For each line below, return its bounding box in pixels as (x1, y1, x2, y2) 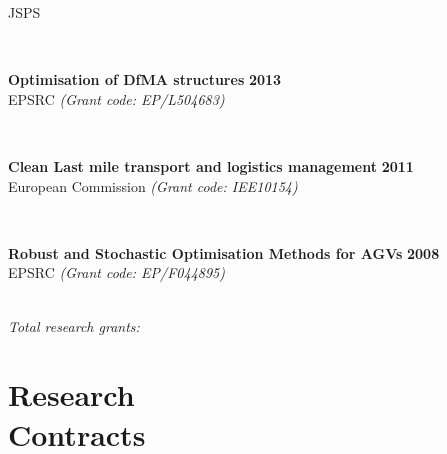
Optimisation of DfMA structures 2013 (8, 69, 282, 90)
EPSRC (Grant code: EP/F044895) (8, 262, 225, 283)
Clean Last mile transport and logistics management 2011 (8, 155, 414, 176)
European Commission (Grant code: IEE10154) (8, 175, 298, 196)
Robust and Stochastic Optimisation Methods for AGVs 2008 (8, 242, 440, 263)
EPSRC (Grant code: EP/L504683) (8, 88, 225, 109)
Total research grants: (8, 315, 140, 336)
